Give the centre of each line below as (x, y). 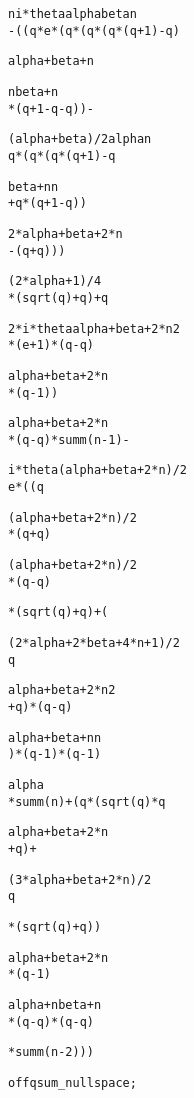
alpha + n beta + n (55, 1004)
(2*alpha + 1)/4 (55, 281)
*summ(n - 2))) (51, 1052)
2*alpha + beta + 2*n (65, 233)
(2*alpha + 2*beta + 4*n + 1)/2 (94, 643)
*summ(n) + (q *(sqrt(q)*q (87, 801)
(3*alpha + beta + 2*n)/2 (80, 879)
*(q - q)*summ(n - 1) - (69, 439)
